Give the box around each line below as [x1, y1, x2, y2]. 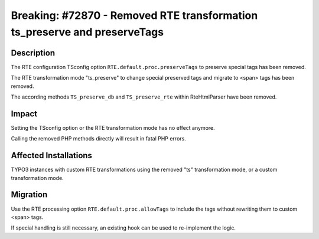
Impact [11, 109, 38, 119]
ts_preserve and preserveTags [11, 25, 164, 38]
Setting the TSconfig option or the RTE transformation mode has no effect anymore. [11, 124, 215, 131]
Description [11, 48, 56, 58]
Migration [11, 189, 48, 200]
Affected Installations [11, 150, 93, 161]
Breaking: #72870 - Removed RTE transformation [11, 9, 258, 22]
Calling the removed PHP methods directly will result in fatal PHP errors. [11, 135, 186, 142]
